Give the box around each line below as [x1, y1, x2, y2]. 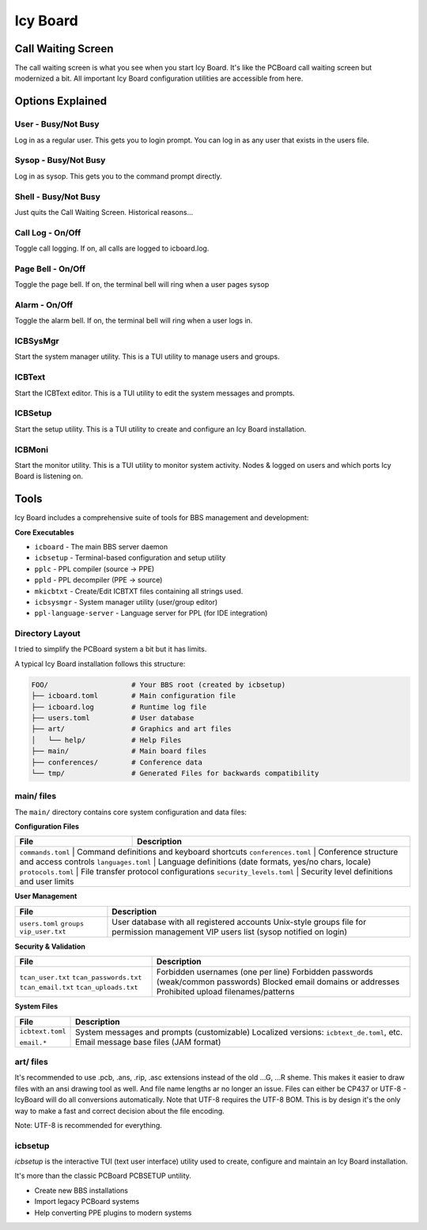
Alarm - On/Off [14, 299, 74, 310]
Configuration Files [14, 822, 79, 832]
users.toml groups [19, 919, 85, 928]
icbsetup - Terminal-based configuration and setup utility [34, 553, 226, 563]
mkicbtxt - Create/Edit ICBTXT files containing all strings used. [34, 586, 244, 596]
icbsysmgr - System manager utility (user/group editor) [34, 597, 218, 606]
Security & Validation [14, 941, 86, 951]
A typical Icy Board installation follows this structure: [14, 658, 186, 668]
